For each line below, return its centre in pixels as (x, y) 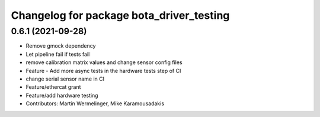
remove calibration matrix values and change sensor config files (104, 62)
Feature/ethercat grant (53, 87)
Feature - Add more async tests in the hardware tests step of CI (103, 71)
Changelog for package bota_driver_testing (120, 15)
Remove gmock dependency (61, 46)
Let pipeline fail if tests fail (58, 54)
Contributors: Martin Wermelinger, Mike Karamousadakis (95, 103)
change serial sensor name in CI (65, 79)
